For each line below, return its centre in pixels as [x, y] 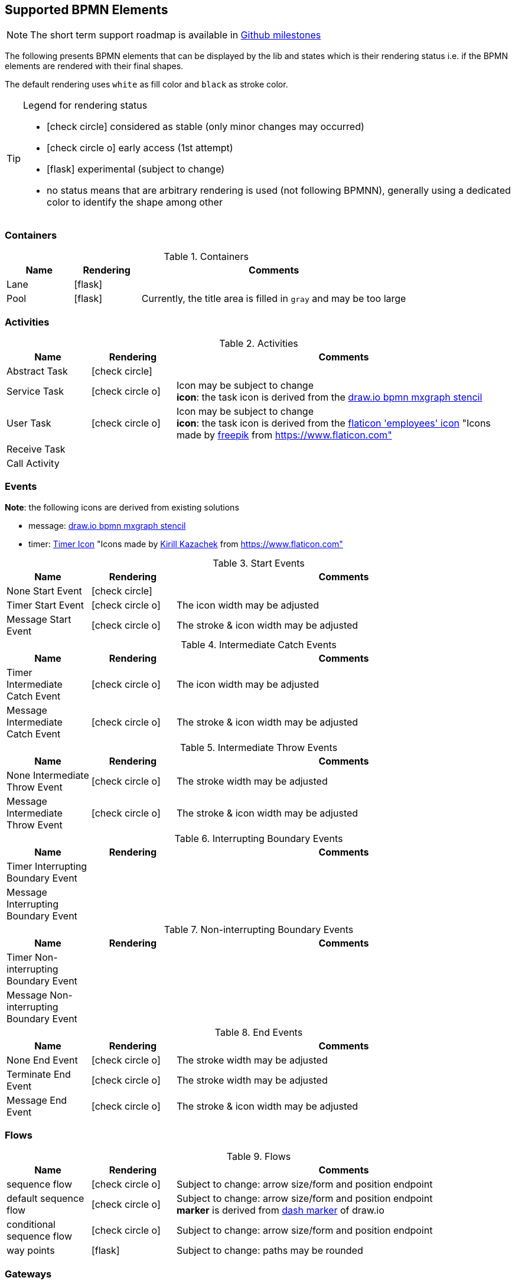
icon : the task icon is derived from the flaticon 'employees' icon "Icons [333, 423]
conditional [31, 1225]
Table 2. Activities [259, 343]
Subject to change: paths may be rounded [270, 1251]
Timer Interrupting [47, 866]
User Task [29, 423]
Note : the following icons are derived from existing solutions [122, 507]
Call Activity [33, 463]
